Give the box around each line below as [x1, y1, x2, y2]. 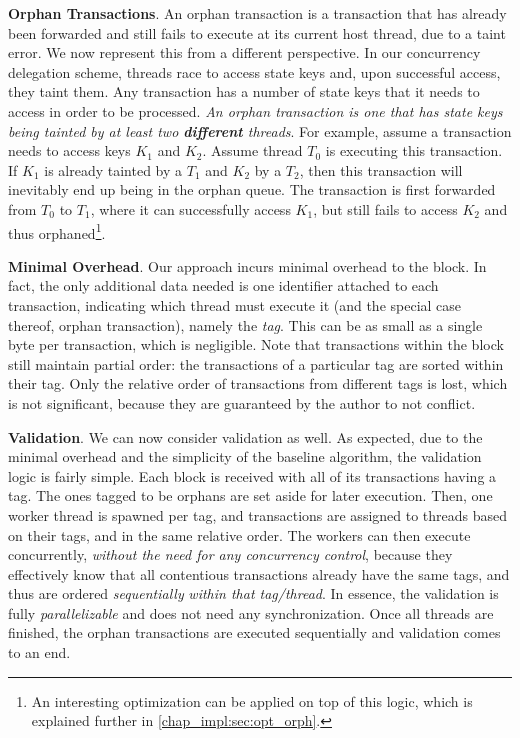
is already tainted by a [44, 159, 183, 180]
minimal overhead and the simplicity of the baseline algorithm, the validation [8, 446, 482, 467]
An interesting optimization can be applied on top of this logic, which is [31, 690, 473, 711]
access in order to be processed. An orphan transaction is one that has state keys [8, 100, 503, 121]
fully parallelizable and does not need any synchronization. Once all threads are [8, 602, 494, 623]
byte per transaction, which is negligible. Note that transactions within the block [8, 334, 504, 355]
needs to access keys [8, 140, 131, 161]
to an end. [8, 642, 71, 663]
